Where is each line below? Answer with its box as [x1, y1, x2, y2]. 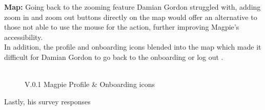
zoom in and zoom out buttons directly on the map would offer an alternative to [4, 11, 257, 22]
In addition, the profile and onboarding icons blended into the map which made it [4, 41, 261, 52]
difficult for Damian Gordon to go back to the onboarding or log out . [4, 51, 223, 62]
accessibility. [4, 31, 43, 42]
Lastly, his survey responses [4, 96, 91, 106]
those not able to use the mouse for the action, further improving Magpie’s [4, 21, 239, 32]
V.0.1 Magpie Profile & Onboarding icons [25, 79, 155, 90]
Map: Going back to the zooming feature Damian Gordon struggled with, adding [4, 2, 261, 12]
